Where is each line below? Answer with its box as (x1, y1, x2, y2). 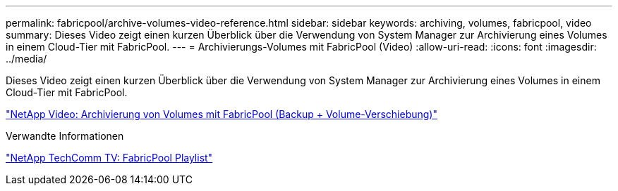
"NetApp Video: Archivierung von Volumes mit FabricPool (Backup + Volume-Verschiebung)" (6, 108, 438, 120)
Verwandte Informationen (6, 130, 124, 142)
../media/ (6, 53, 47, 65)
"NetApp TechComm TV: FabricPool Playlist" (6, 152, 213, 164)
